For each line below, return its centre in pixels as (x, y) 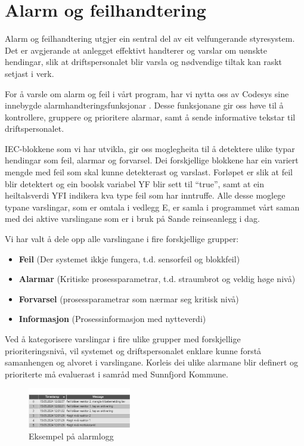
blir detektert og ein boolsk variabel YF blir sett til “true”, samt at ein (135, 183)
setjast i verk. (30, 73)
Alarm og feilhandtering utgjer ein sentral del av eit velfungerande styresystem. (150, 38)
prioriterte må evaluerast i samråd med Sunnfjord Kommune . (117, 374)
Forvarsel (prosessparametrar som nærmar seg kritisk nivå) (129, 298)
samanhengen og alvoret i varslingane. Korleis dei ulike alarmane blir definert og (152, 362)
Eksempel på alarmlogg (71, 436)
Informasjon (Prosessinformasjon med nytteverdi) (112, 319)
